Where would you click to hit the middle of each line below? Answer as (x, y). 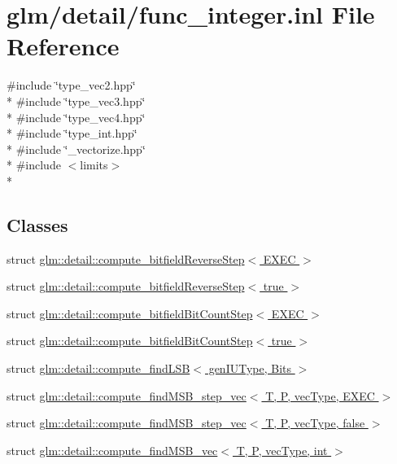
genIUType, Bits (250, 368)
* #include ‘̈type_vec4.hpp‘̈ (76, 117)
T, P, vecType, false (315, 423)
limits (94, 165)
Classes (37, 224)
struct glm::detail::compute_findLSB (98, 368)
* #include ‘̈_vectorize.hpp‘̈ (76, 149)
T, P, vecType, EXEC (320, 395)
